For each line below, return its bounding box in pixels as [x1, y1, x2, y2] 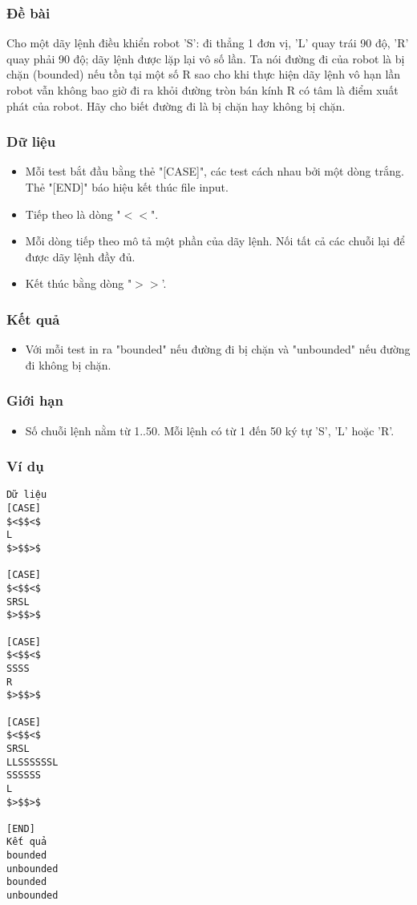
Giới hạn [6, 390, 63, 410]
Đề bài [6, 2, 51, 22]
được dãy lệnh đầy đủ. [25, 248, 136, 265]
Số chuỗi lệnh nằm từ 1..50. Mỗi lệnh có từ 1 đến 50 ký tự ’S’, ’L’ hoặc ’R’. [25, 422, 395, 438]
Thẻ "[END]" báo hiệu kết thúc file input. [25, 179, 229, 195]
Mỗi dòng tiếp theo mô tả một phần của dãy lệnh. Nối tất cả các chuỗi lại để [25, 232, 405, 249]
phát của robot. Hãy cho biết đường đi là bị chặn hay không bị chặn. [6, 97, 346, 114]
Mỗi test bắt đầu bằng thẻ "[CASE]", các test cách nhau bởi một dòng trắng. [25, 163, 404, 180]
